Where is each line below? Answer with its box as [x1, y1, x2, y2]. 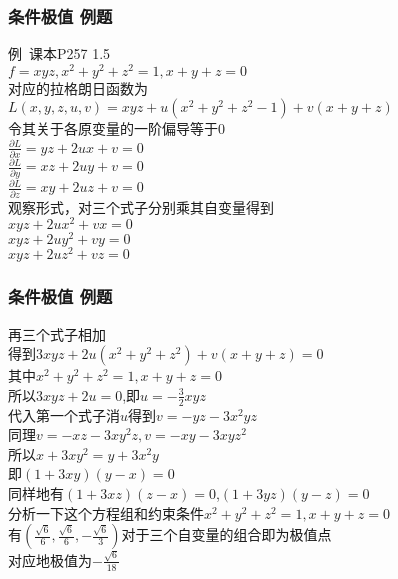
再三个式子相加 [8, 323, 106, 344]
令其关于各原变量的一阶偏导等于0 [8, 118, 225, 139]
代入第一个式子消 [8, 404, 120, 425]
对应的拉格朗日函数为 [8, 77, 148, 98]
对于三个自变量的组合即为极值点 [121, 524, 332, 545]
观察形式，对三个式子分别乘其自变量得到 [8, 196, 274, 217]
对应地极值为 [8, 549, 92, 570]
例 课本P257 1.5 [8, 43, 111, 64]
